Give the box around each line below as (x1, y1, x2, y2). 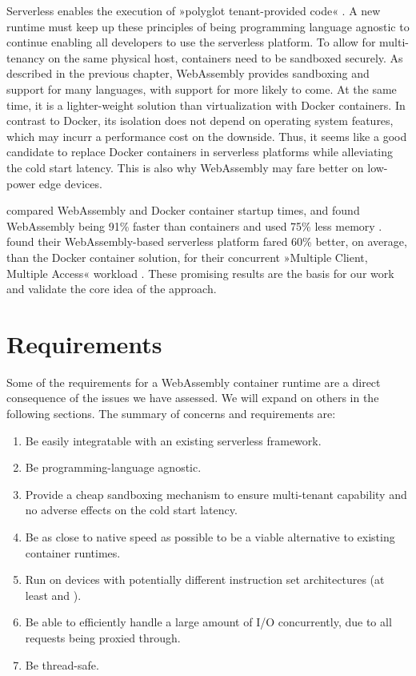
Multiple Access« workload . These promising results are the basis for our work (6, 264, 394, 281)
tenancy (6, 49, 45, 66)
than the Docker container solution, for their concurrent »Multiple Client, (6, 248, 368, 265)
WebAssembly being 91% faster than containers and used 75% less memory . (6, 217, 382, 234)
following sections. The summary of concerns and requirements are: (6, 405, 336, 421)
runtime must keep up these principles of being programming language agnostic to (6, 18, 410, 34)
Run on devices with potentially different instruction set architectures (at (25, 571, 385, 588)
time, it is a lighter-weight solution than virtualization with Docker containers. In (6, 96, 406, 113)
